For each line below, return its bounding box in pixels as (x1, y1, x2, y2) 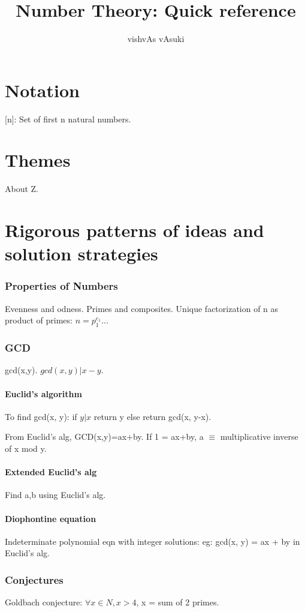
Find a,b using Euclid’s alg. (5, 488, 106, 501)
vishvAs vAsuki (127, 32, 185, 45)
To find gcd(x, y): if (5, 410, 77, 422)
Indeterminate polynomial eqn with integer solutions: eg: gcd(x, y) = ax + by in (5, 535, 300, 547)
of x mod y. (5, 442, 47, 454)
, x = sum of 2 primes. (136, 596, 219, 608)
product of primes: (5, 314, 73, 326)
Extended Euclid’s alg (5, 466, 97, 478)
